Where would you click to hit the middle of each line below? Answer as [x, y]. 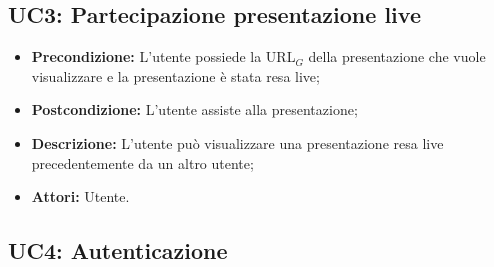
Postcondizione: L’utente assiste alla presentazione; [194, 109]
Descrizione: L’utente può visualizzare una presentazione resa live [237, 142]
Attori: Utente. [80, 196]
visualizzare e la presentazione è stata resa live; [175, 75]
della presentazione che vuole [397, 56]
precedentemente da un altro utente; [142, 162]
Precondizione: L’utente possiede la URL [163, 56]
